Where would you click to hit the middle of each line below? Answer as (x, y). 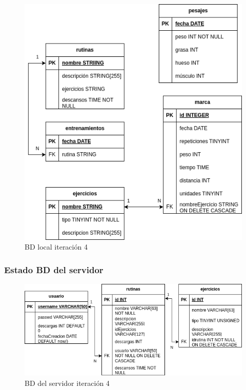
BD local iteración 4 (56, 247)
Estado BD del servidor (54, 269)
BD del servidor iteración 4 (67, 383)
